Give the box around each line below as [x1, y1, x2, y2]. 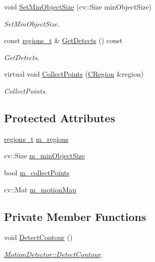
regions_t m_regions [4, 133, 69, 144]
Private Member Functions [4, 208, 146, 224]
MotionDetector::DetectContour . [4, 248, 103, 259]
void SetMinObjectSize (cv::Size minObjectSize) [4, 2, 152, 12]
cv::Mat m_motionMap [4, 184, 76, 194]
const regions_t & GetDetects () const [4, 35, 123, 46]
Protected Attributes [4, 110, 115, 125]
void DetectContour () [4, 232, 73, 242]
